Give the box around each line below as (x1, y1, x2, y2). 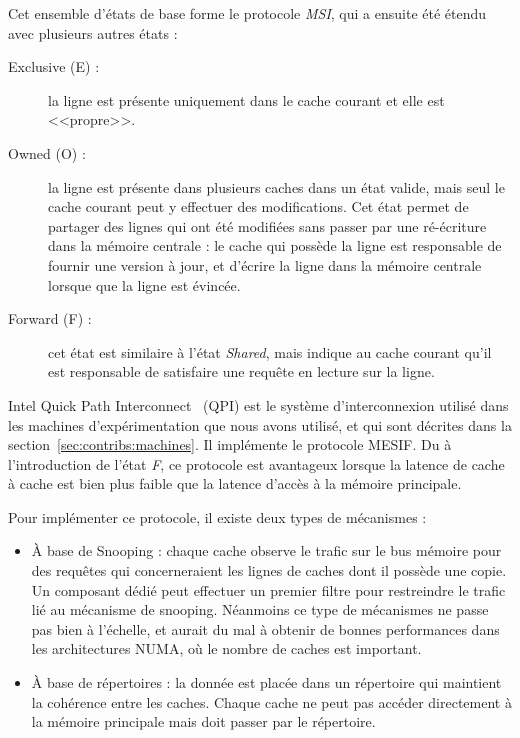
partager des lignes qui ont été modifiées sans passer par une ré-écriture (48, 215, 487, 236)
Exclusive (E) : (8, 56, 100, 77)
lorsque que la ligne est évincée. (48, 274, 241, 295)
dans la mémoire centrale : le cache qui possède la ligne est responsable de (48, 235, 502, 256)
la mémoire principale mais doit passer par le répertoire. (31, 711, 376, 732)
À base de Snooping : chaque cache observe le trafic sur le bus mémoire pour (31, 540, 502, 561)
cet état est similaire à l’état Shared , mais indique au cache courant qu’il (48, 341, 492, 362)
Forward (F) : (8, 308, 92, 329)
